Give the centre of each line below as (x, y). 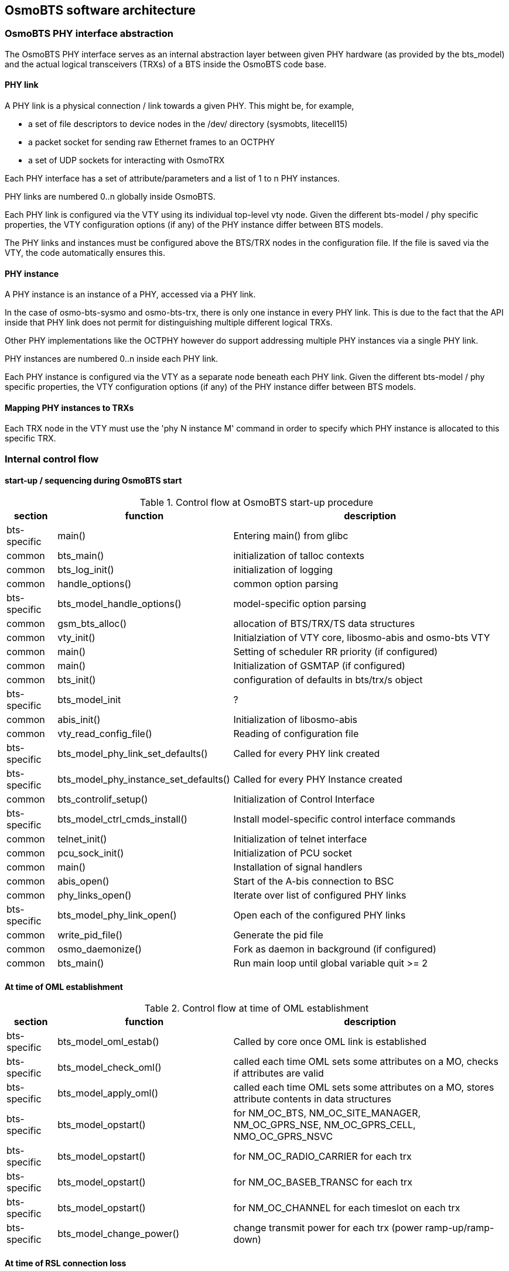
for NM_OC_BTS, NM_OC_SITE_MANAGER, (327, 1113)
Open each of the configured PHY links (320, 915)
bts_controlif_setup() (103, 799)
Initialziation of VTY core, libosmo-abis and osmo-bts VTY (362, 638)
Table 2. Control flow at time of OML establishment (257, 1008)
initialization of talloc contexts (299, 556)
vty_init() (76, 638)
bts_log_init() (86, 570)
